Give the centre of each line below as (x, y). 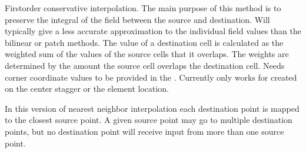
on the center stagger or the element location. (87, 89)
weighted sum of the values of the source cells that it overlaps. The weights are (147, 54)
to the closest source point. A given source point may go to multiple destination (149, 120)
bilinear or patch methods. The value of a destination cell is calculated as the (144, 42)
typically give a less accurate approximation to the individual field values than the (153, 31)
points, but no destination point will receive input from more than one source (144, 131)
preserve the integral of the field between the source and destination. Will (137, 19)
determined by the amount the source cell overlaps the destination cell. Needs (145, 65)
